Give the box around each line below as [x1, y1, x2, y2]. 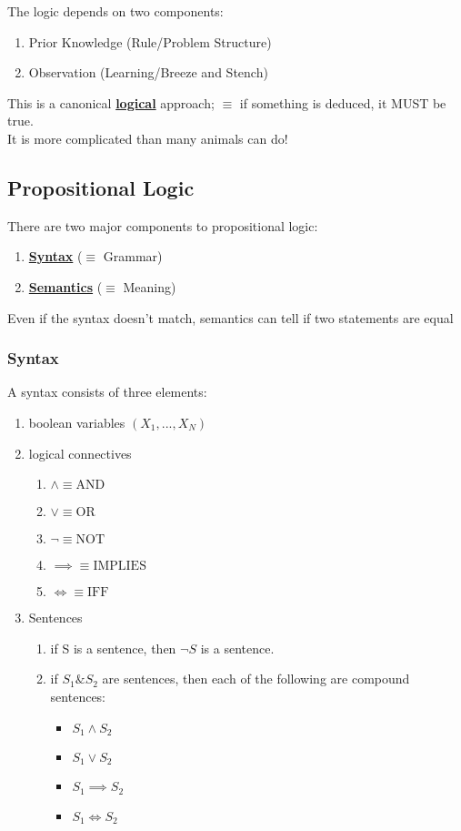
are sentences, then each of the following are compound [102, 669, 410, 688]
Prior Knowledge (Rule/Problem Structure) [28, 32, 272, 51]
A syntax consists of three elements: [7, 382, 207, 401]
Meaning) [123, 277, 176, 296]
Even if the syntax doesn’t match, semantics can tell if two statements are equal [7, 308, 454, 327]
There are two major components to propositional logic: [7, 216, 318, 235]
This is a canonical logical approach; [7, 93, 215, 112]
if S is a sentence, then [50, 638, 176, 657]
